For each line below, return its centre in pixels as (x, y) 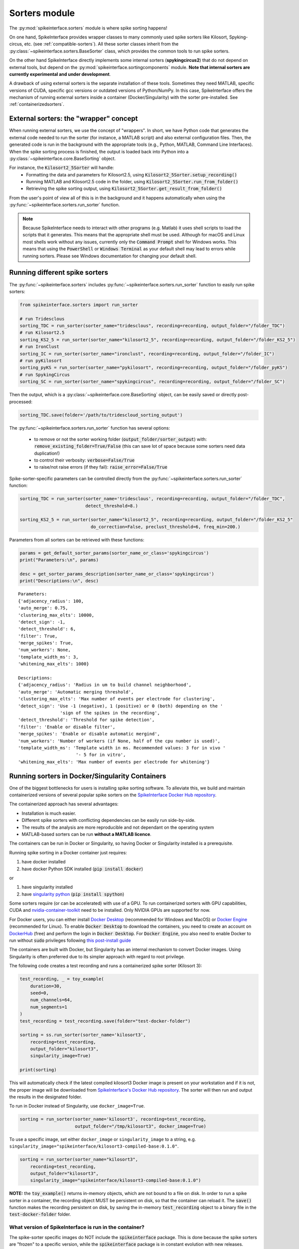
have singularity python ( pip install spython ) (73, 894)
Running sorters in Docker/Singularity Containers (88, 776)
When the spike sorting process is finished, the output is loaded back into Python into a (99, 151)
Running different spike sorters (59, 273)
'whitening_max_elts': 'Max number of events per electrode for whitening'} (114, 762)
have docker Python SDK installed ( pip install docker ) (82, 869)
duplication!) (47, 453)
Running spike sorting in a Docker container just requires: (68, 852)
